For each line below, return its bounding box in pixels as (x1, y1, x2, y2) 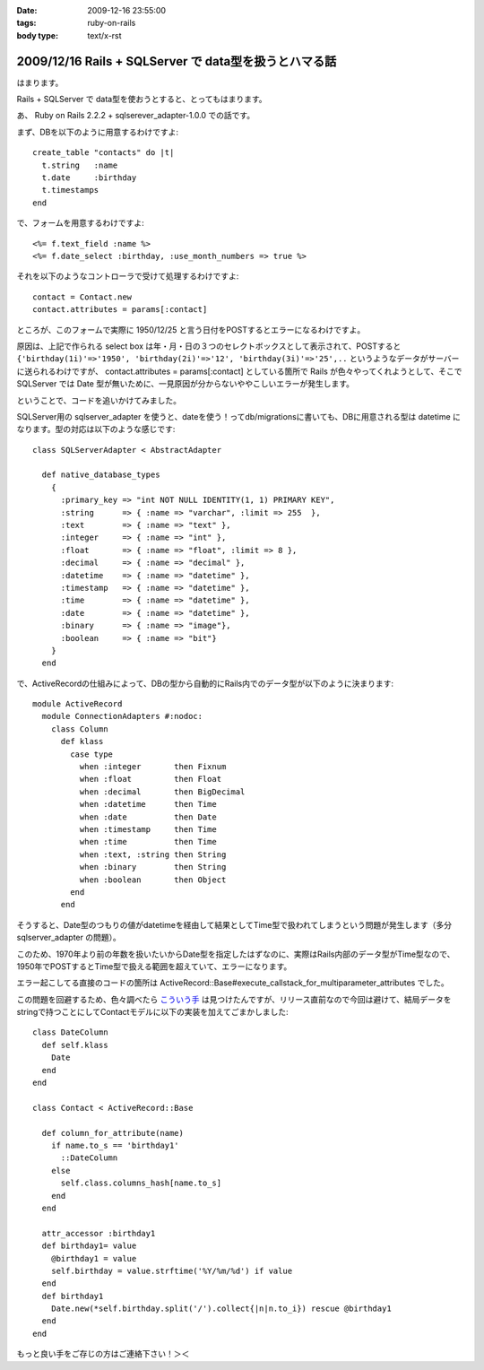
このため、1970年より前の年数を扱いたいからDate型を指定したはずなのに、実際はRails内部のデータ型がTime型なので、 (16, 949, 455, 959)
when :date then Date (79, 811, 217, 822)
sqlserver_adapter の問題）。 (16, 932, 121, 943)
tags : (16, 18, 37, 29)
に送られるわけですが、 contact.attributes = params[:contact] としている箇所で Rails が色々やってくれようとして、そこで (16, 366, 462, 377)
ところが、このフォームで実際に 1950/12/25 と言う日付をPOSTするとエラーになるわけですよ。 (16, 324, 366, 335)
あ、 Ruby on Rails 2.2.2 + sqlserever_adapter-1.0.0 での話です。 (16, 110, 255, 121)
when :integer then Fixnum (79, 762, 227, 772)
